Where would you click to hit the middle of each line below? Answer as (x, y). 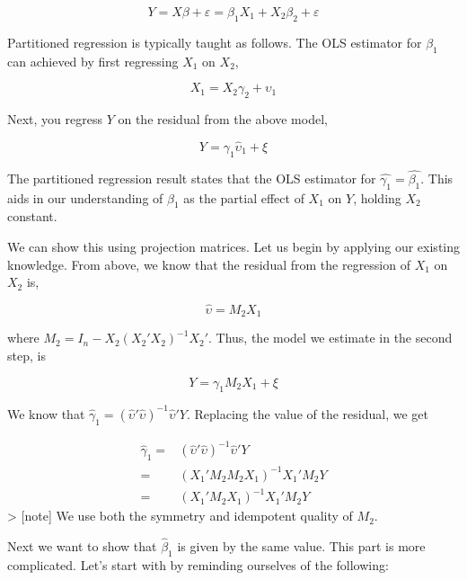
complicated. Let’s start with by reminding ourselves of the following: (198, 564)
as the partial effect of (244, 197)
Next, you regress (55, 118)
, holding (377, 197)
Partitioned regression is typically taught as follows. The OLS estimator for (215, 42)
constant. (32, 216)
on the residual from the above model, (223, 118)
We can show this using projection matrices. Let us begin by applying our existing (234, 246)
